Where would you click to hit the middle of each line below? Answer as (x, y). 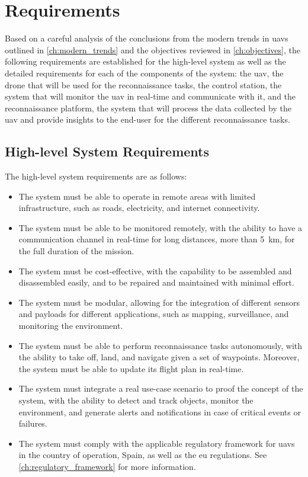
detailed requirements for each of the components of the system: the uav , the (144, 73)
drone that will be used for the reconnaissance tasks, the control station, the (143, 84)
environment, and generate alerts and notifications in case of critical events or (160, 412)
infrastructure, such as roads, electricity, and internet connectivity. (139, 208)
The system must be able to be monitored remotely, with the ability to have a (161, 227)
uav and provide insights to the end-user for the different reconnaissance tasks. (147, 119)
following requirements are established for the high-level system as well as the (145, 61)
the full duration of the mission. (76, 251)
